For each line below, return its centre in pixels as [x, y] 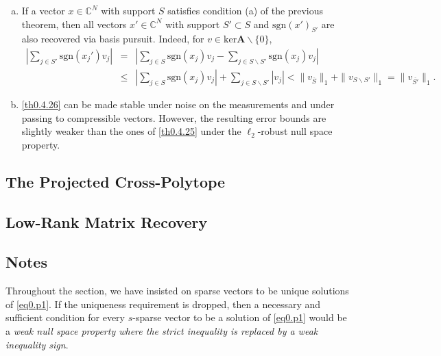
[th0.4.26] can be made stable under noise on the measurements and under [178, 104]
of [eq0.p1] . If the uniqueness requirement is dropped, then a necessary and [163, 304]
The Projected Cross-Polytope [116, 181]
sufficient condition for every [65, 317]
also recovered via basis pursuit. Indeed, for [113, 39]
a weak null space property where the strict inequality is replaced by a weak [162, 330]
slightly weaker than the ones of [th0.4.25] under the [131, 131]
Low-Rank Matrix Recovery [107, 221]
